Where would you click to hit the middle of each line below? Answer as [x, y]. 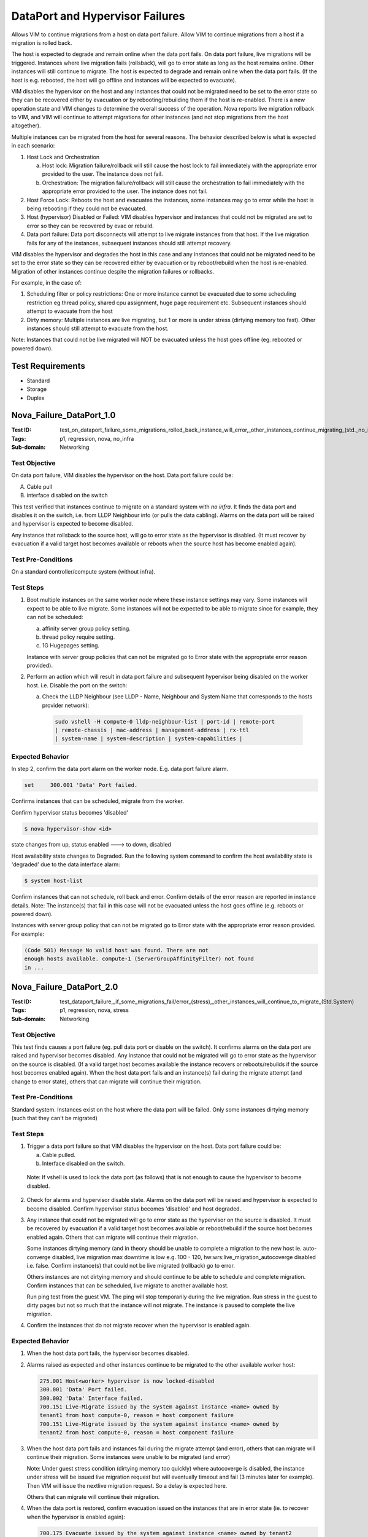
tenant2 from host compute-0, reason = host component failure [137, 1433]
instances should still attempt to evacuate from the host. [98, 328]
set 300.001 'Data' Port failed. [81, 785]
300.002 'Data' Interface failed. [91, 1398]
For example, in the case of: [47, 283]
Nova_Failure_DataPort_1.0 [63, 415]
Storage [37, 389]
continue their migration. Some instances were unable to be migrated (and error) [128, 1457]
